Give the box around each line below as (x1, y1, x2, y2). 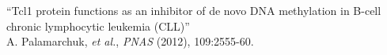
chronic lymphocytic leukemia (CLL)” (6, 17, 190, 34)
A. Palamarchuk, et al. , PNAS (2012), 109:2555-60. (6, 33, 254, 49)
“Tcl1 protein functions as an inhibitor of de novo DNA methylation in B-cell (6, 2, 381, 18)
